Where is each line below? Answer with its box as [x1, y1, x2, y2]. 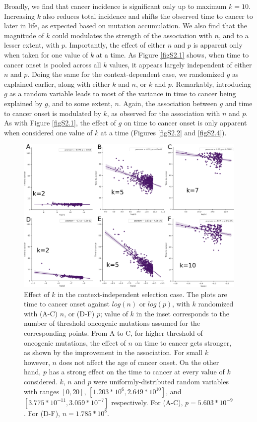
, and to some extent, [48, 98, 113, 108]
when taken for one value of [4, 49, 88, 60]
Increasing [4, 10, 35, 21]
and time [225, 98, 253, 108]
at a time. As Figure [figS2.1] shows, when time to [96, 49, 249, 60]
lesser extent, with [4, 40, 60, 50]
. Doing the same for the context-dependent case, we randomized [27, 69, 225, 79]
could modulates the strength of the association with [52, 30, 212, 40]
